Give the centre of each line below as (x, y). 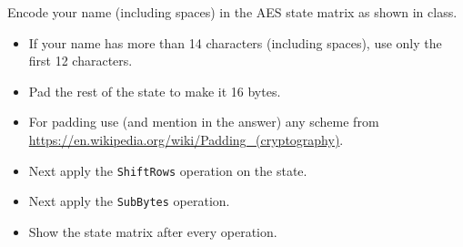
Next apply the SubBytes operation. (129, 201)
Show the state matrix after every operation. (153, 231)
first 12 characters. (81, 61)
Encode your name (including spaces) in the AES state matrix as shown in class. (232, 12)
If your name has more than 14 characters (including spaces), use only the (235, 42)
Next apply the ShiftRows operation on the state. (168, 170)
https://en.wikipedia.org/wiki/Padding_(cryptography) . (186, 139)
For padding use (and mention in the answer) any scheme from (204, 122)
